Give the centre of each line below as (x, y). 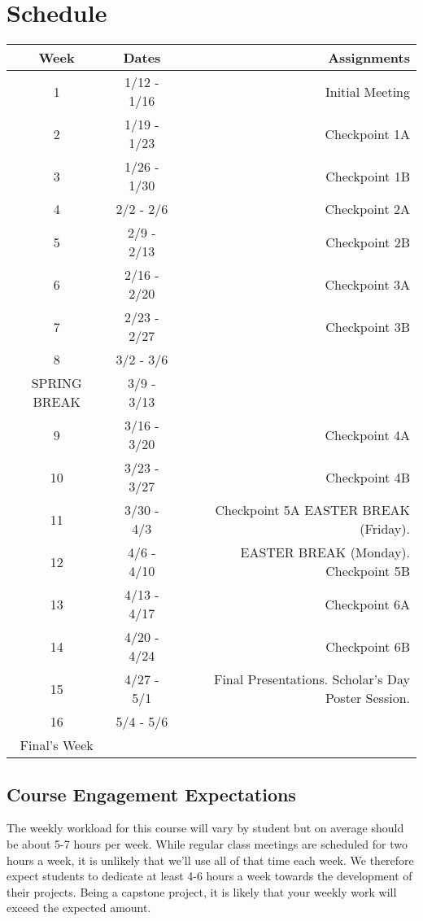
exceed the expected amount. (79, 908)
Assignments (369, 58)
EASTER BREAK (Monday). (325, 552)
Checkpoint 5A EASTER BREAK (312, 510)
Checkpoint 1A (367, 133)
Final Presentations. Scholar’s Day (312, 679)
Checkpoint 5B (368, 571)
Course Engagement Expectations (151, 794)
